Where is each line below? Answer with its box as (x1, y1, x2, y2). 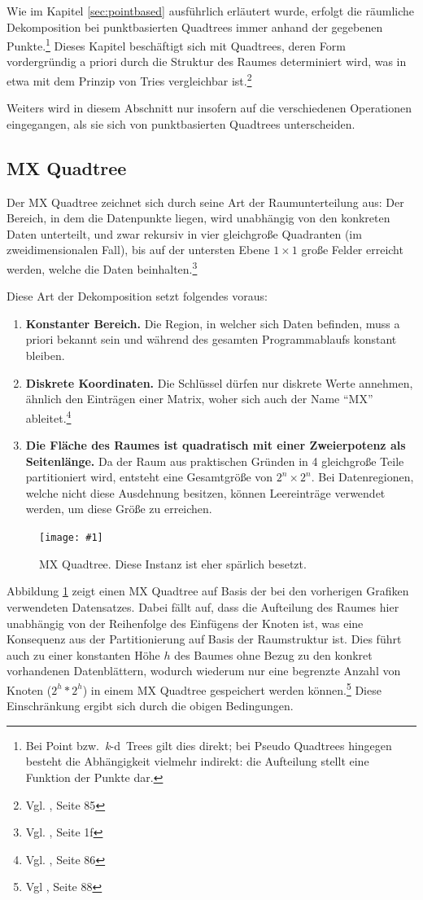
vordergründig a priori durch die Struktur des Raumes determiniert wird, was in (7, 53, 407, 70)
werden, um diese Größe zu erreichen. (25, 500, 212, 517)
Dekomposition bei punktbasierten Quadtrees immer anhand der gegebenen (7, 18, 383, 35)
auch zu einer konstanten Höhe (7, 646, 160, 663)
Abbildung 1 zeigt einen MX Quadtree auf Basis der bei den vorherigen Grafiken (7, 582, 409, 599)
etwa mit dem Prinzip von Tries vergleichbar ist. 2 (7, 70, 252, 89)
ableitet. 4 (25, 406, 72, 426)
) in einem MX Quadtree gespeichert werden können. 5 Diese (82, 678, 382, 698)
